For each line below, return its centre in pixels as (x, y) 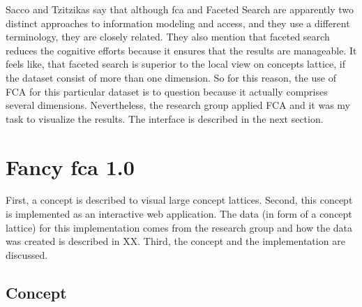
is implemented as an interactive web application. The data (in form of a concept (179, 214)
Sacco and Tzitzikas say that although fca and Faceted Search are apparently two (180, 9)
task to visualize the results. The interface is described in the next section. (165, 118)
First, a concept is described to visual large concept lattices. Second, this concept (179, 200)
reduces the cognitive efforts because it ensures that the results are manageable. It (181, 50)
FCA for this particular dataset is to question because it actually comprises (167, 91)
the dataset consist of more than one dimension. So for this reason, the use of (171, 77)
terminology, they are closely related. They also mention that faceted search (168, 37)
